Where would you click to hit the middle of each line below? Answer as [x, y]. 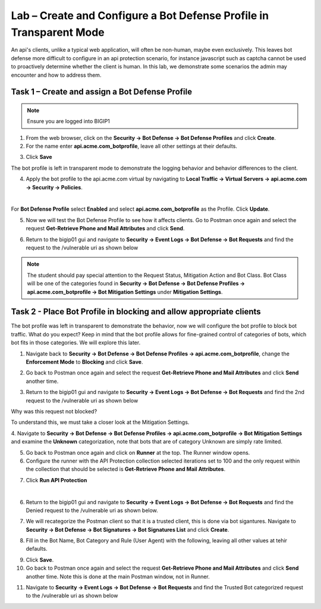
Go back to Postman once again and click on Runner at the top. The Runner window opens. [138, 452]
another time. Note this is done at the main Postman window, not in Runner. [118, 576]
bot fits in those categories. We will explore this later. [76, 343]
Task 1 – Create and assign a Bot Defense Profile [102, 92]
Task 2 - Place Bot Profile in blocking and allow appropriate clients [136, 312]
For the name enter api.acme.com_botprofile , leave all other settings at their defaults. [132, 146]
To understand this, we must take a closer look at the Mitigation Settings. [100, 422]
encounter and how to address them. [56, 75]
